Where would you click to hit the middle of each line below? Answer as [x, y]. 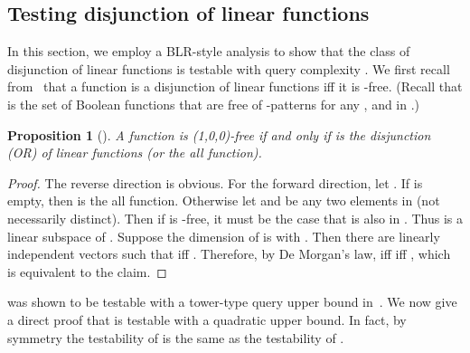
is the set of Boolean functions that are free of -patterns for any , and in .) [214, 104]
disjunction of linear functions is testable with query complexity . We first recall [229, 68]
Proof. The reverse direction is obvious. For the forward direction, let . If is [215, 182]
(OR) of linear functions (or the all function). [135, 153]
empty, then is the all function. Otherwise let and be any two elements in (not [224, 200]
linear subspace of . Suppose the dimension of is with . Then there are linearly [224, 236]
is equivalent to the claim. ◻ [87, 271]
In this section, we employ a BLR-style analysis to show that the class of [209, 51]
